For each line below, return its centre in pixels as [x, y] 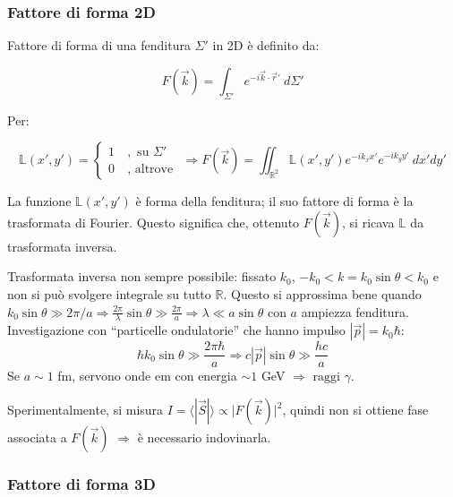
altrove [154, 170]
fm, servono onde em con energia [147, 376]
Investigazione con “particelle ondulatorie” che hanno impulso [176, 330]
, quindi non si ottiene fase [355, 410]
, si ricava [368, 222]
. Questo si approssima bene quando [322, 293]
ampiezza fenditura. [355, 311]
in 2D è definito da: [266, 45]
